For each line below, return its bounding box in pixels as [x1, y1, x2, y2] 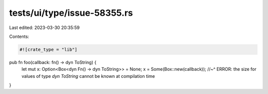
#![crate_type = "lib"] [19, 47, 78, 52]
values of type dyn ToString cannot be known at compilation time [21, 73, 155, 79]
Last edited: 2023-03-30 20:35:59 [9, 25, 80, 31]
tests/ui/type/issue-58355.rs [9, 7, 134, 18]
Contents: [9, 33, 29, 39]
